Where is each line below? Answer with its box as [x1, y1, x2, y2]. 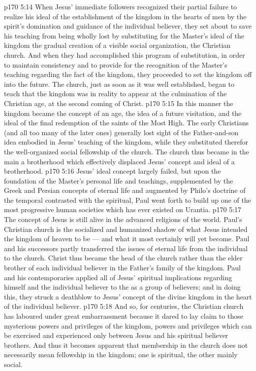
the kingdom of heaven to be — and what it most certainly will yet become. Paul [4, 233, 250, 244]
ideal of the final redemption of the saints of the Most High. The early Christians [4, 117, 249, 128]
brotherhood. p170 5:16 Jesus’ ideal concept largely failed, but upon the [4, 166, 221, 176]
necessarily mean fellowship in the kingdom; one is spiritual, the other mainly [4, 349, 238, 360]
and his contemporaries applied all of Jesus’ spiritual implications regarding [4, 272, 232, 282]
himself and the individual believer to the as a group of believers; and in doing [4, 282, 241, 292]
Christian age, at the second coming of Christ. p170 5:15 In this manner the [4, 98, 233, 108]
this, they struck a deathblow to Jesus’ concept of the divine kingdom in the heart [4, 291, 252, 301]
